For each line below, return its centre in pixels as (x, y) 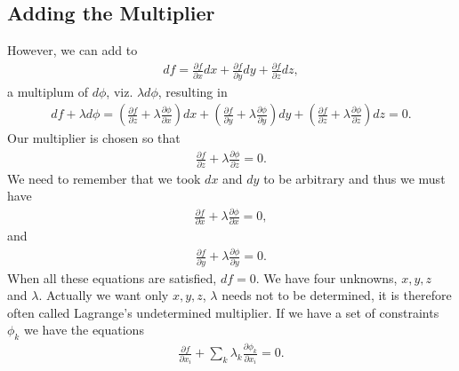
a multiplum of (48, 91)
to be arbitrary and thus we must (354, 178)
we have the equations (84, 330)
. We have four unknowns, (326, 277)
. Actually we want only (104, 295)
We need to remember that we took (104, 178)
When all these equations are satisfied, (112, 277)
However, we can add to (72, 50)
